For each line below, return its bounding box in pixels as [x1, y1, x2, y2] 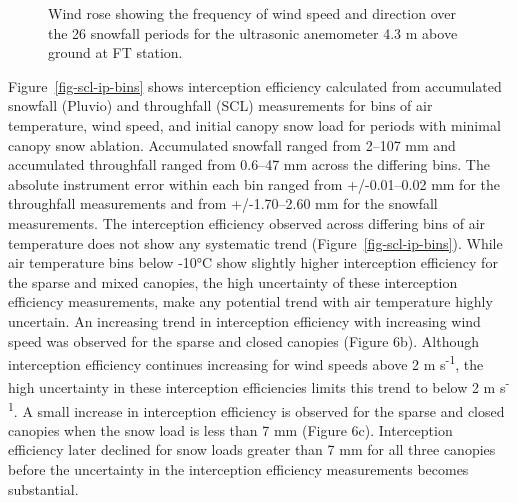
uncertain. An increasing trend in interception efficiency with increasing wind [8, 310, 481, 331]
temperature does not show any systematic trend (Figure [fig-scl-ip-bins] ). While [8, 232, 503, 253]
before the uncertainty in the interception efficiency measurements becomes [8, 459, 469, 480]
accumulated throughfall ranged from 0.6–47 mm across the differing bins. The [8, 154, 490, 175]
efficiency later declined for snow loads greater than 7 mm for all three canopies [8, 439, 496, 460]
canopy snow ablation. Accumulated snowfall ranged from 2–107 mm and [8, 134, 456, 155]
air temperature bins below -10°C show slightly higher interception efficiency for [8, 252, 498, 273]
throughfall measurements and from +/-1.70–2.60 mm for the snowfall [8, 193, 438, 214]
